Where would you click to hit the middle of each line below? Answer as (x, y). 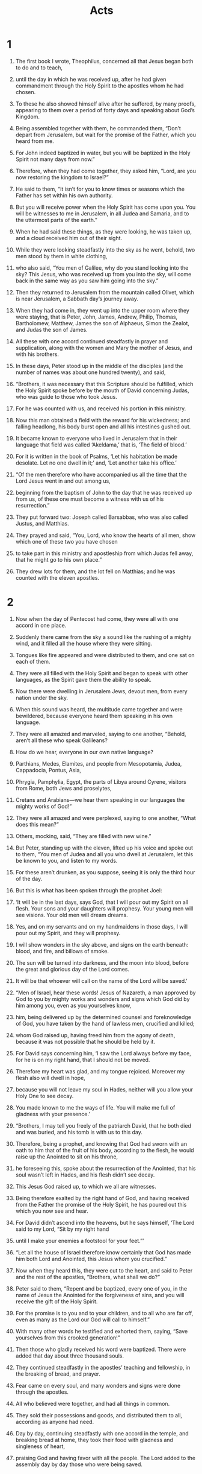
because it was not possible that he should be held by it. (85, 1041)
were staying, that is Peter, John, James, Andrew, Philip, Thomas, (96, 317)
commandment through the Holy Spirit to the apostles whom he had (99, 86)
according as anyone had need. (55, 1422)
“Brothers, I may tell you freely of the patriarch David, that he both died (103, 1125)
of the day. (29, 878)
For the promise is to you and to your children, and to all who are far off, (104, 1313)
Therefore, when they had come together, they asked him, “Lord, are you (106, 171)
